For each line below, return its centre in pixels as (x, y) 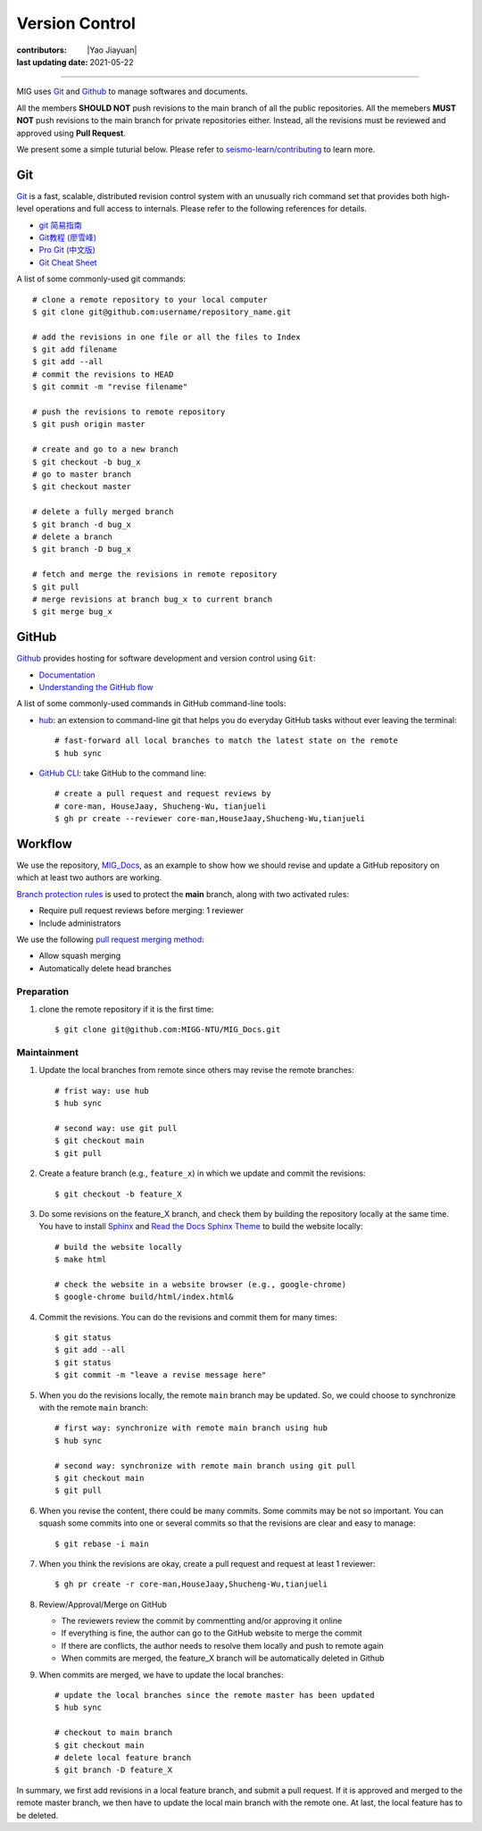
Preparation (43, 991)
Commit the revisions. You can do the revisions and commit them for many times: (188, 1317)
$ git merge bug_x (73, 612)
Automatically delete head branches (105, 968)
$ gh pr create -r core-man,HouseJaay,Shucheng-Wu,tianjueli (191, 1584)
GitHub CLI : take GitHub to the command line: (123, 773)
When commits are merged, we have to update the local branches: (161, 1675)
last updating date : (52, 62)
